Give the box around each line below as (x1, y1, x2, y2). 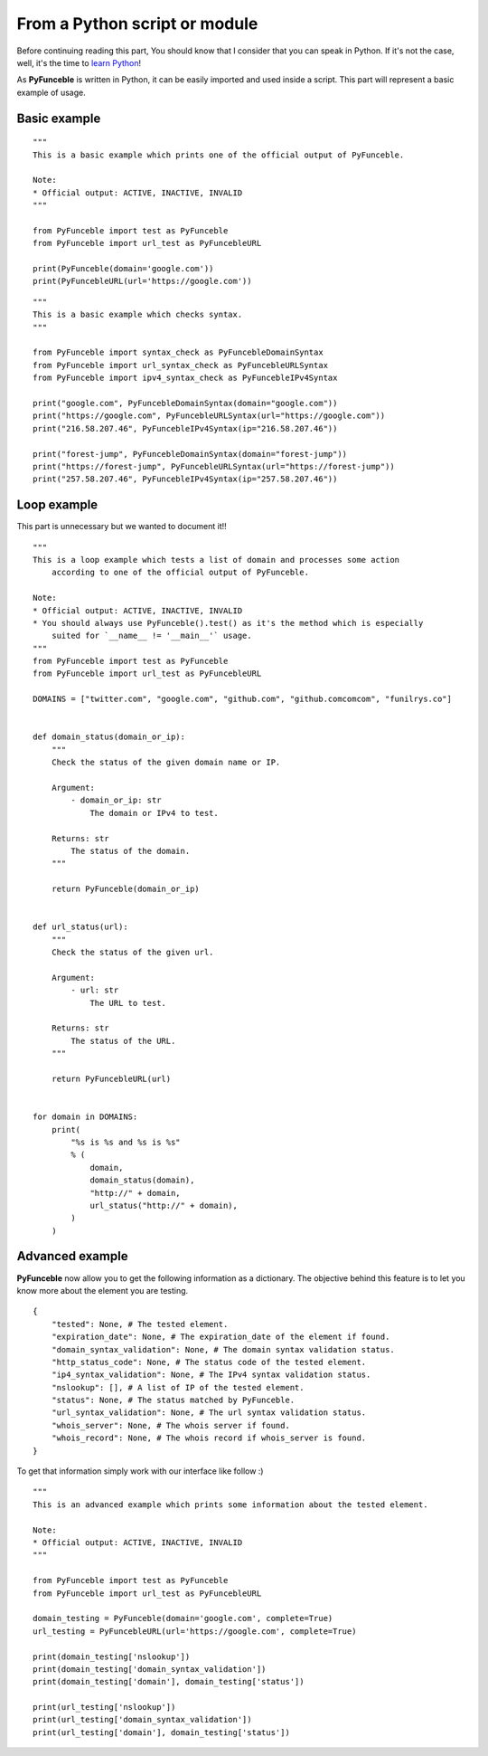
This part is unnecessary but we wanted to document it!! (16, 521, 228, 532)
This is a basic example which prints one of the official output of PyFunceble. (33, 149, 405, 160)
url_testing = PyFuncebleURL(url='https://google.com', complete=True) (33, 1626, 357, 1637)
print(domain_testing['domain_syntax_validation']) (33, 1664, 267, 1674)
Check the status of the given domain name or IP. (51, 757, 281, 768)
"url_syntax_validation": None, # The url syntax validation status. (51, 1408, 367, 1418)
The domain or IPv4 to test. (89, 808, 219, 818)
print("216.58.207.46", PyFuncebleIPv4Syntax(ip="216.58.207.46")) (33, 423, 338, 433)
